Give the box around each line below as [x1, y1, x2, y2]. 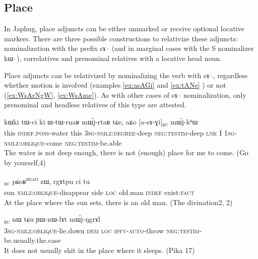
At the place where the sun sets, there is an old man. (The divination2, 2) [4, 197, 233, 207]
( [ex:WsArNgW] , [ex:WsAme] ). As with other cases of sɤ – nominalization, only [4, 89, 246, 100]
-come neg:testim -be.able [44, 137, 122, 148]
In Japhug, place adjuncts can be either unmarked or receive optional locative [4, 23, 244, 34]
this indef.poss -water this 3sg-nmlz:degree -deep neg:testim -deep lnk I [4, 127, 222, 138]
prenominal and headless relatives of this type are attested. [4, 99, 186, 110]
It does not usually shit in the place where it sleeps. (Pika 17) [4, 244, 195, 255]
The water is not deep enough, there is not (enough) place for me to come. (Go [4, 147, 248, 158]
